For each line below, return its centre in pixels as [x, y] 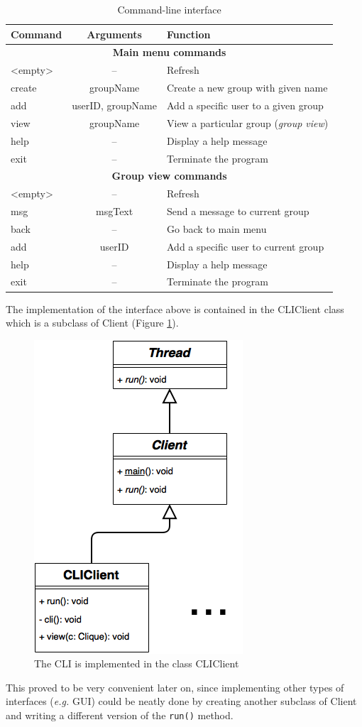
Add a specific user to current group [245, 246]
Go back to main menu [216, 228]
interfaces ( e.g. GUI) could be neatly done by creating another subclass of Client [181, 701]
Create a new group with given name [247, 88]
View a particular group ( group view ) [247, 122]
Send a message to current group [238, 211]
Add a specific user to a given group [245, 105]
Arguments [114, 34]
